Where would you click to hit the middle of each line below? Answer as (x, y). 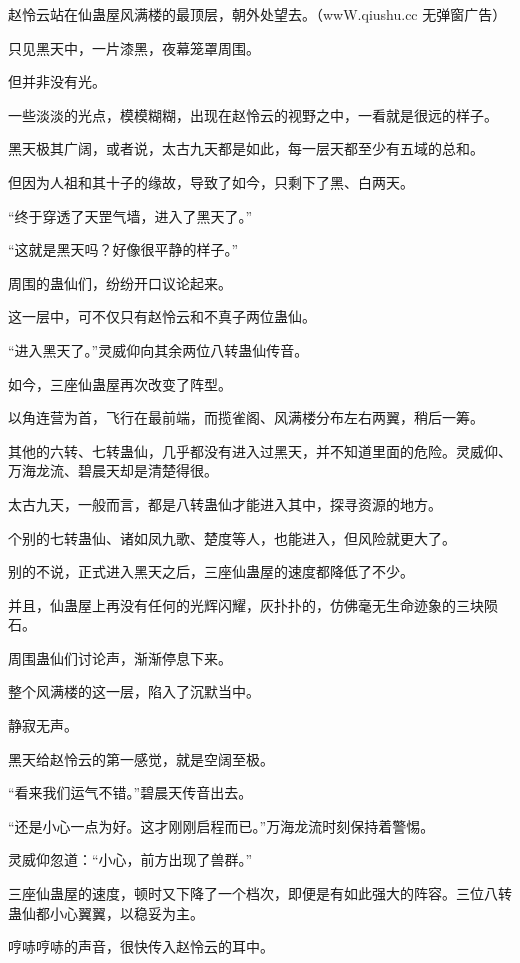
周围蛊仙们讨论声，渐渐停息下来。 (120, 657)
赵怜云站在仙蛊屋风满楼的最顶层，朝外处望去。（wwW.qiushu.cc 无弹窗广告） (257, 14)
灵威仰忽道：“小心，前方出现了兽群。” (130, 859)
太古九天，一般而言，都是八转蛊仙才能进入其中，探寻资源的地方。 (225, 503)
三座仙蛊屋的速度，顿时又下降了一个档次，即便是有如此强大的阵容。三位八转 (260, 893)
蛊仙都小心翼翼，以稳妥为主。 (106, 912)
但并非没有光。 (57, 81)
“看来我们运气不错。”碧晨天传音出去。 (130, 792)
